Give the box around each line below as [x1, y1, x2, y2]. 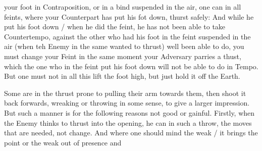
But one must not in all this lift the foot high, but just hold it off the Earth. [4, 71, 240, 81]
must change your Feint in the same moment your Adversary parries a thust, [4, 51, 241, 61]
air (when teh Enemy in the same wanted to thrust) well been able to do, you [4, 41, 244, 52]
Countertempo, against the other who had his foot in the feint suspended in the [4, 31, 251, 41]
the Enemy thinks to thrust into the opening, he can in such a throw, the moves [4, 117, 252, 128]
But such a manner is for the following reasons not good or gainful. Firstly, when [4, 107, 255, 118]
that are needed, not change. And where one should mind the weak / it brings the [4, 127, 258, 138]
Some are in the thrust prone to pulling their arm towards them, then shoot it [4, 87, 246, 98]
